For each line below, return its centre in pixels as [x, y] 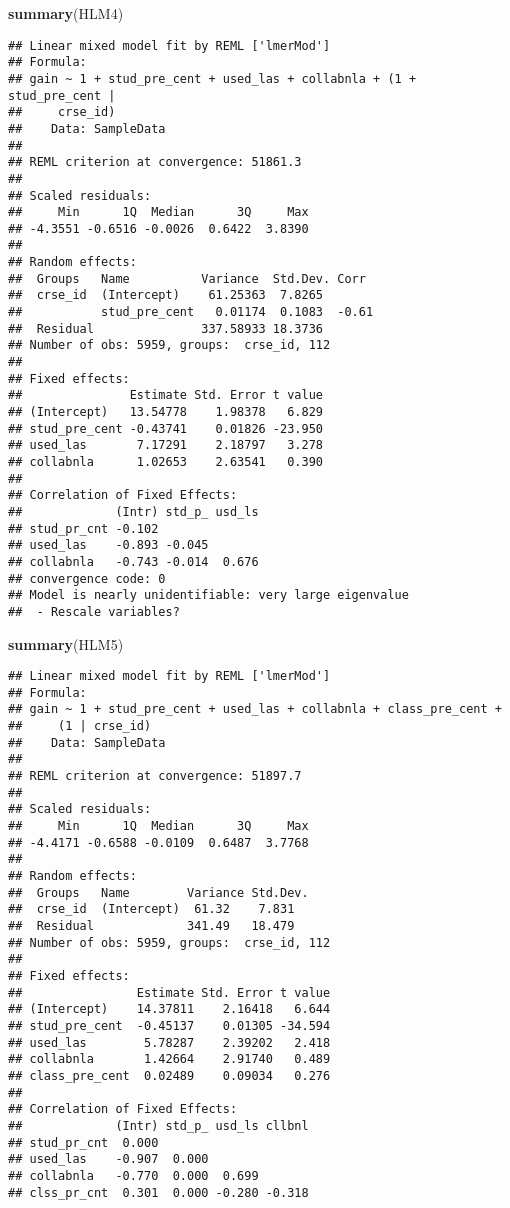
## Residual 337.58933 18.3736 [165, 328]
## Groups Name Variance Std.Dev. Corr [187, 278]
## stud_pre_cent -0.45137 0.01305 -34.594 [169, 1025]
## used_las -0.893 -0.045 [108, 545]
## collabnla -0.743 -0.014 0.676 [133, 561]
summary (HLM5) [66, 643]
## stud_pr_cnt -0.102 [83, 528]
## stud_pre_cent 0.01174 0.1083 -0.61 [191, 312]
